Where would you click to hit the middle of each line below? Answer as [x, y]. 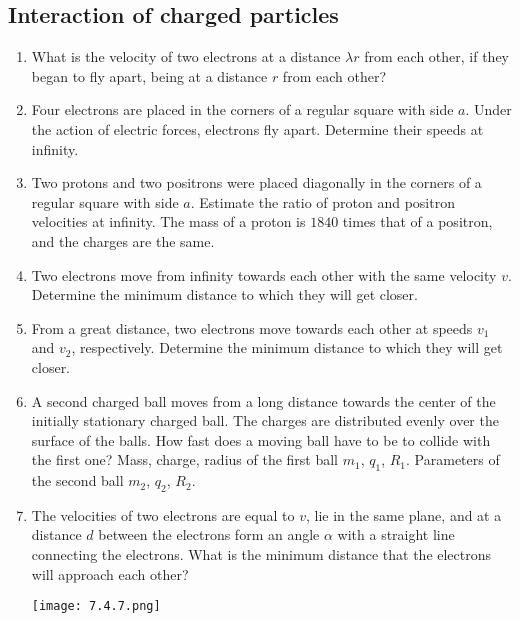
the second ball [77, 480]
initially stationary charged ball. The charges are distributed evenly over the [265, 420]
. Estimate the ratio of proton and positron [322, 201]
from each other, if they [436, 56]
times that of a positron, [417, 221]
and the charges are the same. [123, 240]
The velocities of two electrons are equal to [163, 514]
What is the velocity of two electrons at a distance [186, 56]
